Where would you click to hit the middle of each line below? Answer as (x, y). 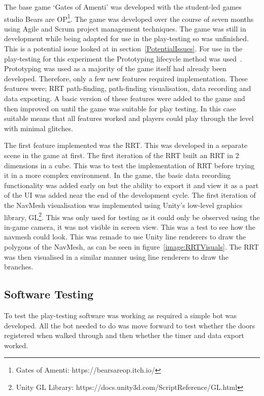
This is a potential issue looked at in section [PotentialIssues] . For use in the (123, 49)
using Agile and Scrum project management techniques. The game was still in (125, 28)
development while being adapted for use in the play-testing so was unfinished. (126, 38)
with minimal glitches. (39, 128)
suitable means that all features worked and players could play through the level (129, 118)
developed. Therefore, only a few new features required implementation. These (126, 78)
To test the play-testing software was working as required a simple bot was (120, 315)
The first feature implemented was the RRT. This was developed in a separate (126, 145)
